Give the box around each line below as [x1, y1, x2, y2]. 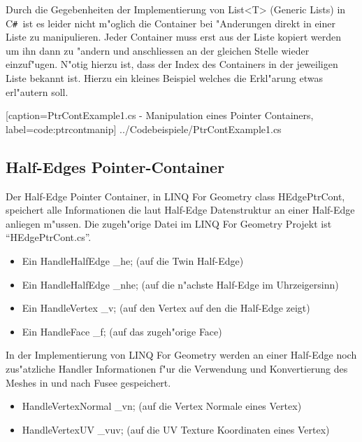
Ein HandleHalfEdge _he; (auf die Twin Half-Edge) [22, 253, 244, 268]
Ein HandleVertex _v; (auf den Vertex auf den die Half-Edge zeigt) [22, 301, 310, 315]
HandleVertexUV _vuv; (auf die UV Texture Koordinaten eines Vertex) [22, 422, 330, 436]
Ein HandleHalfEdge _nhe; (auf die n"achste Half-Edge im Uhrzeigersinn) [22, 277, 339, 291]
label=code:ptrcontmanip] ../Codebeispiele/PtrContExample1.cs [6, 121, 282, 136]
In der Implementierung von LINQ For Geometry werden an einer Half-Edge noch [6, 347, 357, 362]
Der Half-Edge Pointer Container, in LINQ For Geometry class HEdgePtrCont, [6, 188, 345, 203]
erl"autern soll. [6, 84, 68, 99]
